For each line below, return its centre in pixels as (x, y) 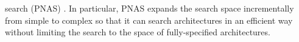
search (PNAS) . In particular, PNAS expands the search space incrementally (149, 8)
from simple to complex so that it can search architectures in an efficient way (149, 20)
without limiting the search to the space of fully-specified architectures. (138, 32)
